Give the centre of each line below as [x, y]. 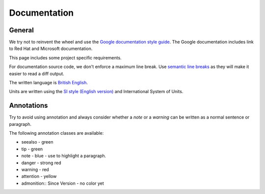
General [22, 30]
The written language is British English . [49, 83]
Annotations [28, 106]
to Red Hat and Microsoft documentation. [51, 48]
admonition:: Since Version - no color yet [63, 183]
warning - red [35, 170]
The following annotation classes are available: [56, 133]
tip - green [32, 149]
